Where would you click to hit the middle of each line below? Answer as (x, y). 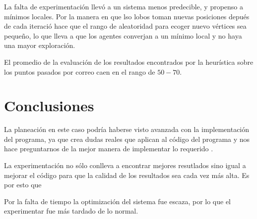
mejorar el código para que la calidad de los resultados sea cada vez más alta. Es (127, 175)
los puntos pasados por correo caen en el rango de (80, 71)
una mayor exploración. (40, 45)
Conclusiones (49, 106)
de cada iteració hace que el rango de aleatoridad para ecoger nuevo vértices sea (125, 26)
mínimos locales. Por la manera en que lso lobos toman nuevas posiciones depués (127, 16)
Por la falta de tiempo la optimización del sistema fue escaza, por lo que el (118, 201)
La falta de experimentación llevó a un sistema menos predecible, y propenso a (124, 6)
